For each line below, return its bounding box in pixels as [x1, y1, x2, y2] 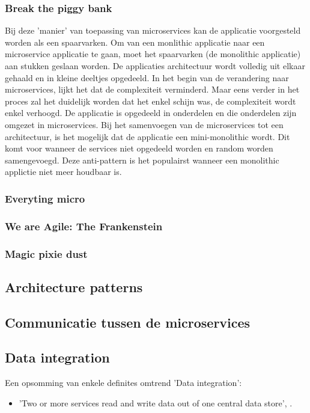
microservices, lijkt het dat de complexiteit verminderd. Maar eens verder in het [5, 83, 300, 96]
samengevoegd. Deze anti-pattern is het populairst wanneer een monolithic [5, 153, 279, 166]
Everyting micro [5, 191, 85, 206]
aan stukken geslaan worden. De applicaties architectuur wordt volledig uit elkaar [5, 60, 305, 72]
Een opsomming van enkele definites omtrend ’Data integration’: [5, 376, 242, 389]
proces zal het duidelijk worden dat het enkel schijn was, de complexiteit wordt [5, 94, 296, 107]
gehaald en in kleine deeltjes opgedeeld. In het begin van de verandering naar [5, 71, 289, 84]
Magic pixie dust [5, 246, 88, 261]
